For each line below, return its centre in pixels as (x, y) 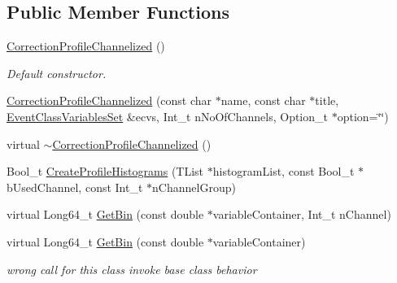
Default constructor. (57, 73)
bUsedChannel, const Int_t (75, 187)
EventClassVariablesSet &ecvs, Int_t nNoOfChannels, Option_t (167, 116)
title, (327, 100)
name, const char (263, 100)
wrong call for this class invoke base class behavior (132, 269)
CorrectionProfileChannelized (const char (109, 100)
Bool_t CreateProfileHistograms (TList (105, 171)
